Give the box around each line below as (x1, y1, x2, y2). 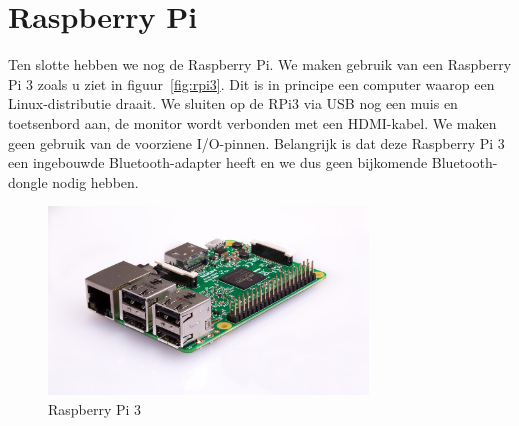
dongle (8, 171, 48, 192)
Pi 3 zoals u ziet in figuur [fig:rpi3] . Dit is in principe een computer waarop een (8, 73, 495, 94)
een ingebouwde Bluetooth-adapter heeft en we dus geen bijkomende (8, 152, 428, 173)
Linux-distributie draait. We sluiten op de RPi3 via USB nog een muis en (8, 93, 458, 114)
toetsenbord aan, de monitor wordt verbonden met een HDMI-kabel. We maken (8, 112, 497, 133)
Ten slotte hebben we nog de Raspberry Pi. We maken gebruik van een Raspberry (8, 54, 512, 75)
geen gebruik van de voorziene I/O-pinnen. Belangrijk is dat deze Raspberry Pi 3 (8, 132, 505, 153)
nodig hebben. (52, 171, 139, 192)
